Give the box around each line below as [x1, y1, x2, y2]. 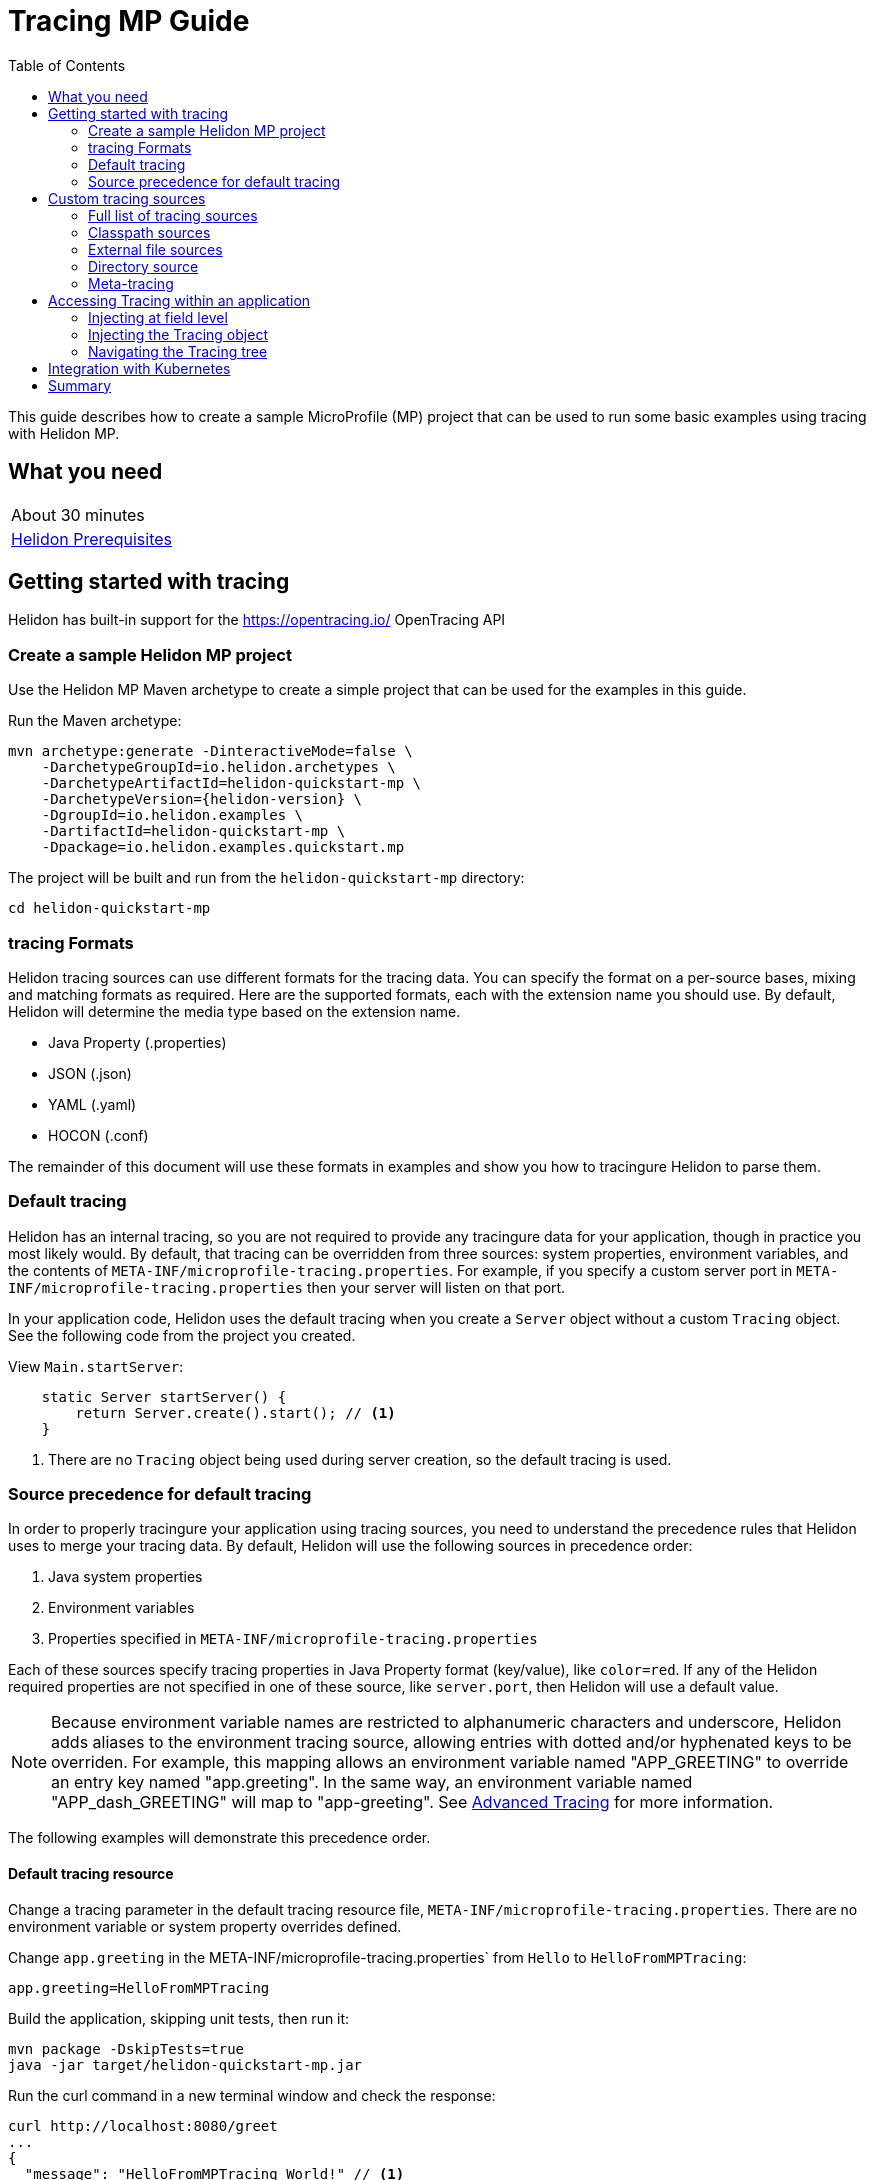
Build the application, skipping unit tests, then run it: [8, 2009, 350, 2027]
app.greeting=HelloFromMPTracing [8, 1979, 270, 1996]
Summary [48, 376, 112, 394]
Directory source [88, 257, 199, 275]
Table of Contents [8, 56, 126, 74]
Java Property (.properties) [48, 1033, 227, 1051]
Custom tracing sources [48, 189, 206, 207]
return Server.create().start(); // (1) [75, 1404, 396, 1421]
